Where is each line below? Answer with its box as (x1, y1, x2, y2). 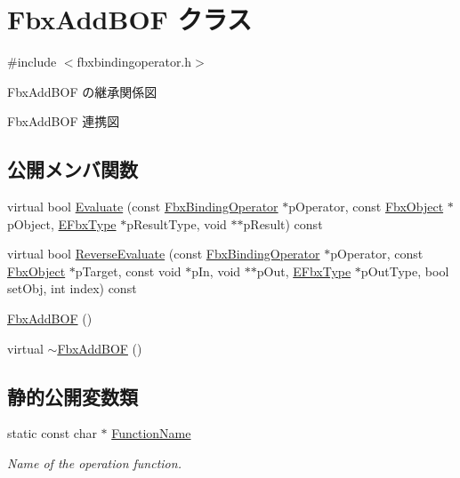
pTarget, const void (75, 261, 182, 280)
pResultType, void (126, 214, 227, 233)
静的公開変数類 (7, 382, 138, 410)
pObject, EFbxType (7, 214, 117, 233)
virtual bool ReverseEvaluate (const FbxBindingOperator (7, 244, 320, 263)
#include (7, 52, 57, 71)
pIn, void (191, 261, 241, 280)
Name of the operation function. (7, 454, 182, 473)
